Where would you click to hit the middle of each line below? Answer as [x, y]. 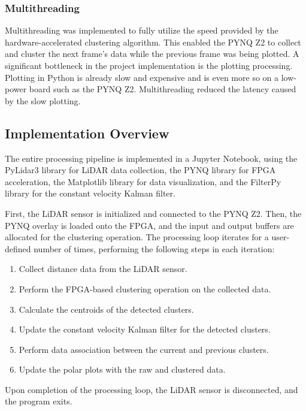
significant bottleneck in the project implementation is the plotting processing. [149, 65]
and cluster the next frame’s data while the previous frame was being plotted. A [152, 54]
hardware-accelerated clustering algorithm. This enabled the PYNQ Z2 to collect [153, 42]
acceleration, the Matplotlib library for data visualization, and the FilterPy [143, 181]
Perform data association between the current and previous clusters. [144, 349]
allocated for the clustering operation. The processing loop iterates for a [137, 237]
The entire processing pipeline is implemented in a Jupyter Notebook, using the [151, 158]
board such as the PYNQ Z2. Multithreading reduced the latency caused [163, 89]
